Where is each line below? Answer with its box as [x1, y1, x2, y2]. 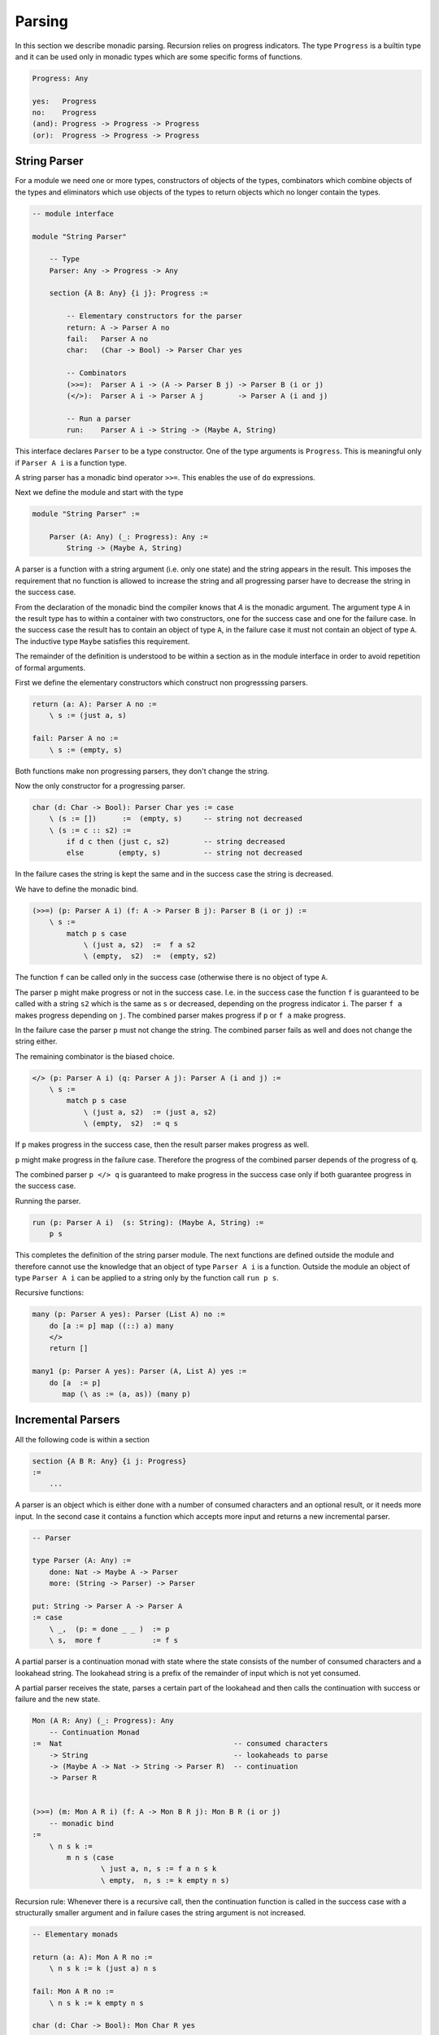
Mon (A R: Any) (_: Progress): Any [32, 1716, 174, 1726]
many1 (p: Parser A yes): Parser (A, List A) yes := [32, 1367, 247, 1376]
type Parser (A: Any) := [32, 1556, 132, 1565]
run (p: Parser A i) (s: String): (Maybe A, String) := [32, 1218, 264, 1227]
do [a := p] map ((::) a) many [49, 1321, 174, 1330]
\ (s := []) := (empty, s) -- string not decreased [49, 814, 302, 824]
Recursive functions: [15, 1288, 85, 1298]
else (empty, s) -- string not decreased [66, 848, 302, 858]
